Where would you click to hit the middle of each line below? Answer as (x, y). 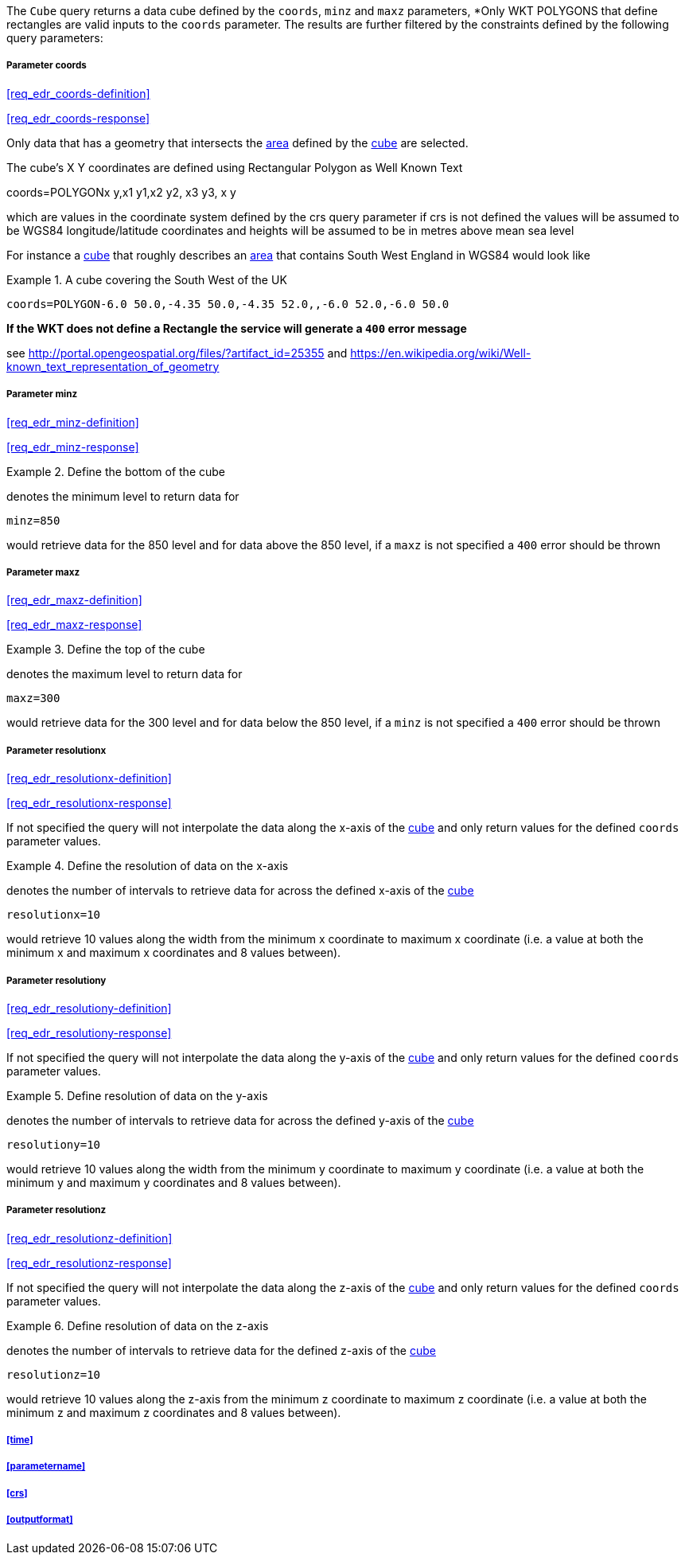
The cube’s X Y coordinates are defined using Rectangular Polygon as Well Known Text (235, 167)
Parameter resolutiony (56, 980)
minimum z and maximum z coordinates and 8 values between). (174, 1412)
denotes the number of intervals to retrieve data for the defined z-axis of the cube (221, 1350)
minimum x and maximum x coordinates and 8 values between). (174, 953)
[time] (20, 1440)
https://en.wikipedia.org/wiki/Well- (441, 353)
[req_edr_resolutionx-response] (89, 803)
